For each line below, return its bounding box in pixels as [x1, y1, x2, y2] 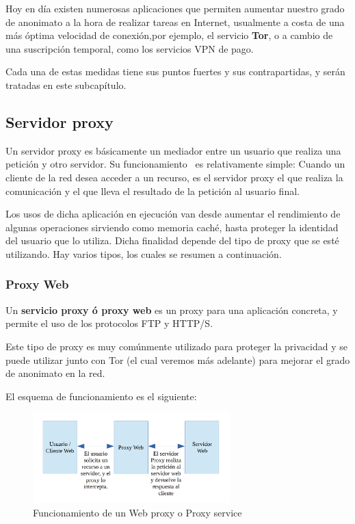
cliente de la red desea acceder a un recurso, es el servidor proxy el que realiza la [5, 170, 343, 184]
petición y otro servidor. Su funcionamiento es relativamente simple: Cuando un [5, 157, 345, 171]
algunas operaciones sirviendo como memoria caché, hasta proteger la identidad [5, 220, 339, 234]
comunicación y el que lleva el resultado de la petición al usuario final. [5, 183, 300, 198]
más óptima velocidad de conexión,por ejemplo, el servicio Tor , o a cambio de [5, 28, 333, 42]
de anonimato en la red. [5, 366, 105, 380]
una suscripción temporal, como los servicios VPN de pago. [5, 41, 254, 55]
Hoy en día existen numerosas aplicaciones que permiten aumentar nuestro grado [5, 1, 345, 15]
